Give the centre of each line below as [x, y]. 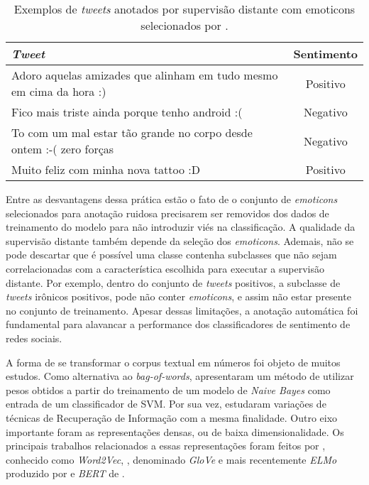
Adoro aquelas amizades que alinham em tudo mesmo [145, 75]
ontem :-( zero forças [63, 149]
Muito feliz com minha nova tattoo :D [106, 169]
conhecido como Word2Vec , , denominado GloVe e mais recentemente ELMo [171, 459]
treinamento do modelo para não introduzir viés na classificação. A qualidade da [181, 227]
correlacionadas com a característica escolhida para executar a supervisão [165, 268]
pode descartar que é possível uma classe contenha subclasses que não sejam [171, 255]
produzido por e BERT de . [65, 473]
